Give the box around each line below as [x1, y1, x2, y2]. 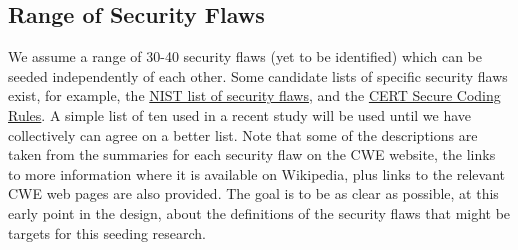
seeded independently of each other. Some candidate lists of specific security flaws [8, 65, 508, 86]
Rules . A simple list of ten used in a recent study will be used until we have [8, 104, 472, 125]
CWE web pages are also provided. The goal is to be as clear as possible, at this [8, 183, 499, 204]
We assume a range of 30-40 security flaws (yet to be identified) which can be [8, 46, 482, 67]
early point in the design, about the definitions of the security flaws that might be [8, 202, 511, 223]
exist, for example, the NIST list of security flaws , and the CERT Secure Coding [8, 85, 501, 106]
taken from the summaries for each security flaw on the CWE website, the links [8, 144, 496, 165]
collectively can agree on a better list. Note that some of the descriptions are [8, 124, 478, 145]
